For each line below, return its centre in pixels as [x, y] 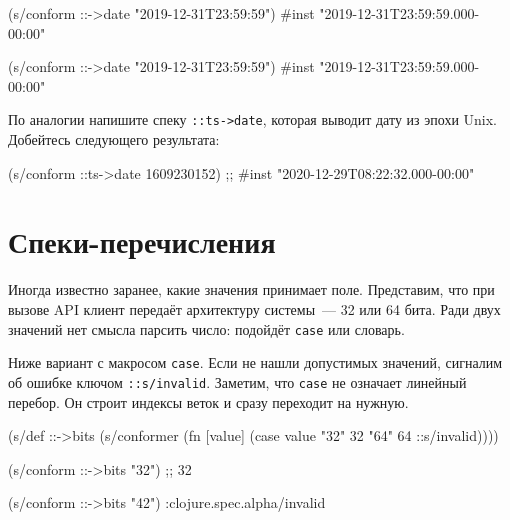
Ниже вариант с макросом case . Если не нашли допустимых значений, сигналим [255, 362]
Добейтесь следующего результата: [114, 139]
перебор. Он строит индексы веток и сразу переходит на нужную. [208, 401]
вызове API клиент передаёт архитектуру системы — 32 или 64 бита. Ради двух [254, 308]
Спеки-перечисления [142, 241]
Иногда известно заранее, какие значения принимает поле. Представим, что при [251, 289]
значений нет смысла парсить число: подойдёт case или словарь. [206, 328]
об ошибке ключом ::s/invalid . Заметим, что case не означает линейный [237, 381]
